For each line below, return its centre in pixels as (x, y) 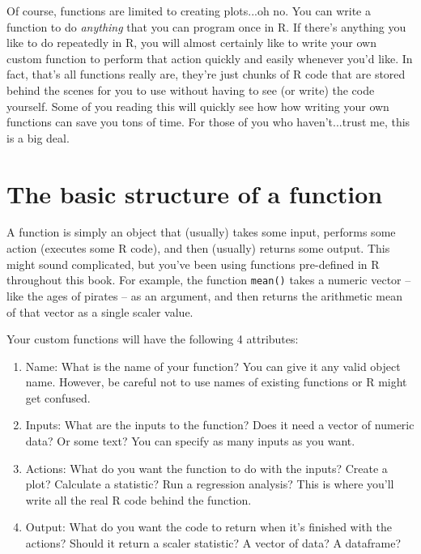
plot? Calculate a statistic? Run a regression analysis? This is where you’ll (210, 484)
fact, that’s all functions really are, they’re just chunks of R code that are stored (206, 74)
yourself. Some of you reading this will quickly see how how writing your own (198, 106)
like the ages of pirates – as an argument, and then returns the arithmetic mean (204, 295)
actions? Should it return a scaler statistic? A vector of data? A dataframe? (213, 543)
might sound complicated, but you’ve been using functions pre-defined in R (193, 264)
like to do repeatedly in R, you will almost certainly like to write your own (191, 43)
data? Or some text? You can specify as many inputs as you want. (190, 441)
